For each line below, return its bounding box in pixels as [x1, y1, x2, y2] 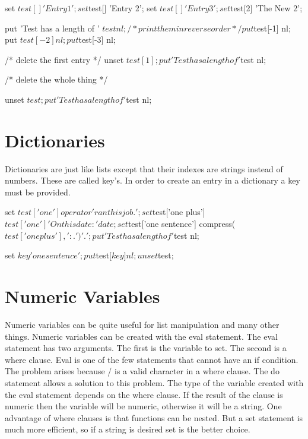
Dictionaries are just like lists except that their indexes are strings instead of [5, 162, 283, 175]
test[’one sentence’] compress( [128, 217, 236, 230]
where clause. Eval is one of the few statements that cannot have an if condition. [5, 353, 299, 365]
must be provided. [5, 185, 71, 198]
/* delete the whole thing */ [5, 73, 108, 86]
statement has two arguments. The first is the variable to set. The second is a [5, 342, 287, 354]
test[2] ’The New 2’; [230, 2, 303, 14]
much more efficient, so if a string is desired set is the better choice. [5, 423, 250, 435]
